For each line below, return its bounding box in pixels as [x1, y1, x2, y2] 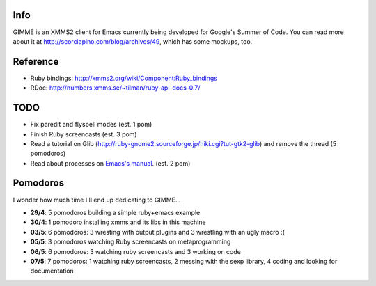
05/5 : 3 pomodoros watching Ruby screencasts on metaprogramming [30, 237, 231, 246]
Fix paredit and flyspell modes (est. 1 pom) [30, 120, 152, 129]
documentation [30, 267, 75, 275]
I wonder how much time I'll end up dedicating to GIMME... [13, 196, 181, 204]
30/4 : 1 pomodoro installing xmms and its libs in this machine [30, 218, 206, 226]
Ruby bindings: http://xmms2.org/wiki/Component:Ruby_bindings [30, 74, 217, 82]
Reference [13, 56, 59, 67]
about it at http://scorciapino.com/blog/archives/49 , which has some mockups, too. [13, 37, 253, 45]
